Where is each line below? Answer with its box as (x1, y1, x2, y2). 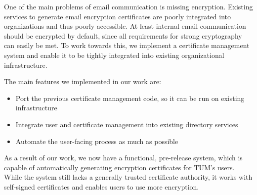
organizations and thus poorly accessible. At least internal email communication (4, 21, 246, 31)
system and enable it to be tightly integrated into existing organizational (4, 49, 224, 60)
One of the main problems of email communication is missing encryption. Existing (4, 1, 253, 11)
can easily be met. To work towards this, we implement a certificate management (4, 40, 250, 50)
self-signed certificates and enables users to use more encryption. (4, 181, 199, 192)
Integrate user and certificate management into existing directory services (15, 119, 238, 129)
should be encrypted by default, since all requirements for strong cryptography (4, 30, 242, 41)
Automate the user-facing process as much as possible (15, 136, 178, 146)
